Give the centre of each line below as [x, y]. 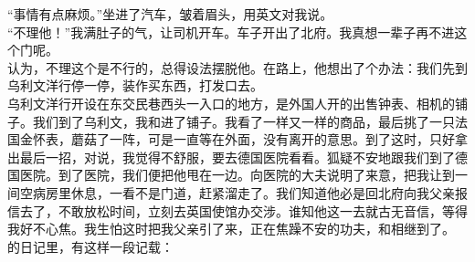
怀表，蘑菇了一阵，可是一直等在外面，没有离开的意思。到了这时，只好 [243, 139]
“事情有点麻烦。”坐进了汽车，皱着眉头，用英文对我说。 [170, 14]
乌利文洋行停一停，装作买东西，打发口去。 [135, 85]
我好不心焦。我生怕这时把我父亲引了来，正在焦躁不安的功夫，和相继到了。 [231, 229]
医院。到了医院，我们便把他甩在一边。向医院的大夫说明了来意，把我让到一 [243, 175]
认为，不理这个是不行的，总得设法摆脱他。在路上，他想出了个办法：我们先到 [237, 67]
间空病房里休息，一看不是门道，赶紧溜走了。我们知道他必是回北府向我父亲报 [237, 192]
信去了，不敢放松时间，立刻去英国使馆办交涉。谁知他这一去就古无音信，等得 [237, 210]
